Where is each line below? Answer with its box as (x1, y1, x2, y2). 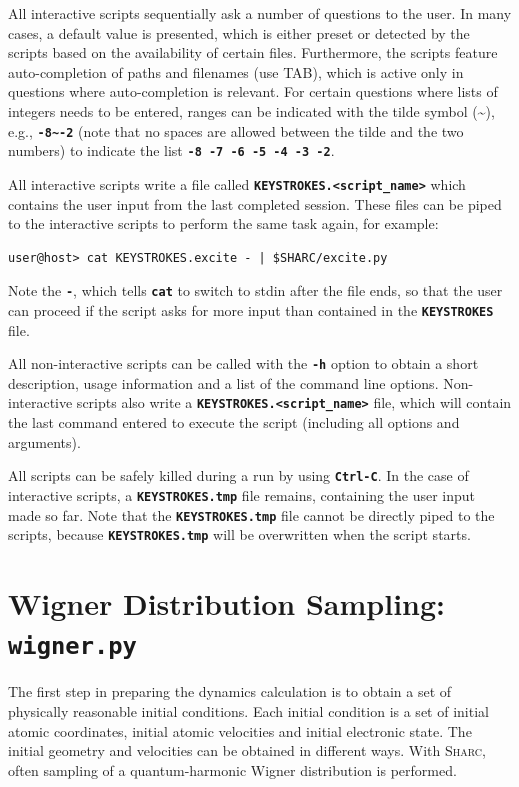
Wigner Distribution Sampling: (8, 583, 446, 624)
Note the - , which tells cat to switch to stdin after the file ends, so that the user (8, 280, 503, 301)
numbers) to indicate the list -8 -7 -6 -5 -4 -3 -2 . (8, 140, 335, 161)
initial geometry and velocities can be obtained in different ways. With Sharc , (8, 740, 486, 761)
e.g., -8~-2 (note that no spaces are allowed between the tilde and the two (8, 120, 464, 141)
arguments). (8, 431, 81, 452)
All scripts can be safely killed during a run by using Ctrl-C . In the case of (8, 465, 469, 486)
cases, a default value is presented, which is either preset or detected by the (8, 22, 470, 43)
